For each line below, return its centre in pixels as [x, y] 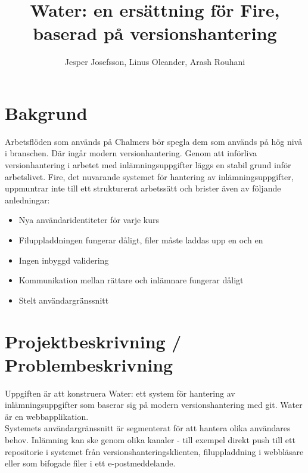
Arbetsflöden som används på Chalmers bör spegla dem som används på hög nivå [154, 141]
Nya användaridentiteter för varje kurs [89, 220]
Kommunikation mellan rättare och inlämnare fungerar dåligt [131, 280]
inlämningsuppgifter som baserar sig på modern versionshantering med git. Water [154, 405]
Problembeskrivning [89, 364]
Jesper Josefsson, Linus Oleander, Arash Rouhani [155, 62]
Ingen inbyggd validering [64, 260]
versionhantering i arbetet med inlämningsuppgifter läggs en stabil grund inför [148, 165]
